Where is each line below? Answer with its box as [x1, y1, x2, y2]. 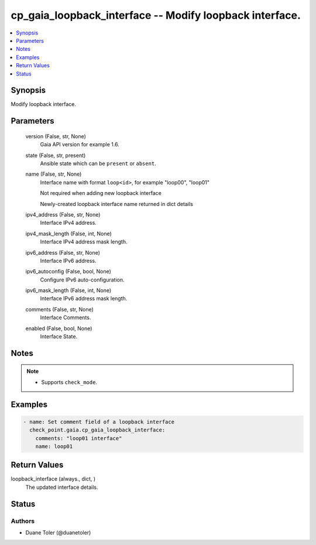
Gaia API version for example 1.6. [40, 141, 119, 148]
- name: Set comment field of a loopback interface [23, 419, 175, 425]
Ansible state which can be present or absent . [40, 160, 156, 167]
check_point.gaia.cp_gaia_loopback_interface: [29, 427, 166, 433]
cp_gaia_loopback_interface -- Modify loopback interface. [11, 9, 301, 22]
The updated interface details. [25, 484, 98, 491]
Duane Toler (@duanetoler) [25, 529, 91, 536]
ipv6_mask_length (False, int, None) [25, 287, 112, 294]
